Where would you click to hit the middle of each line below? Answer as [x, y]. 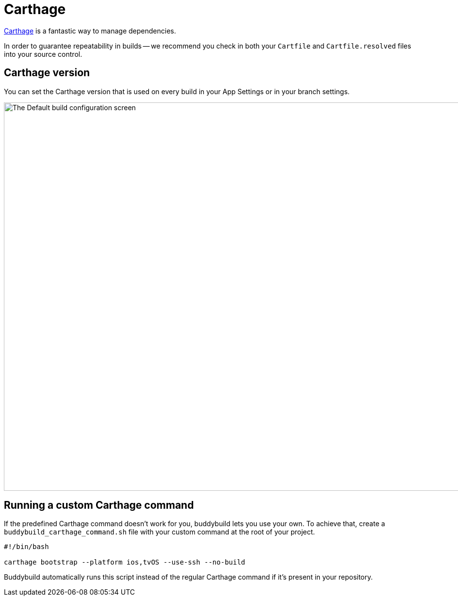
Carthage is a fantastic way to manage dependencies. [90, 31]
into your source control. [43, 54]
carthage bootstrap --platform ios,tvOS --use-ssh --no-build [125, 562]
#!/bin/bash [26, 547]
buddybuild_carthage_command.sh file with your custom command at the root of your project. [160, 532]
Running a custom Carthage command [99, 505]
